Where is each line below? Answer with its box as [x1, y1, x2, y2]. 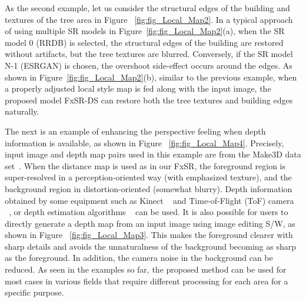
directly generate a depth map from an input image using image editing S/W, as [5, 217, 295, 229]
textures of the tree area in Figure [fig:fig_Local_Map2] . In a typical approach [5, 13, 293, 25]
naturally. [5, 105, 39, 118]
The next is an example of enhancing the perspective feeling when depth [5, 125, 266, 137]
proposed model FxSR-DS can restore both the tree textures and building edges [5, 93, 293, 106]
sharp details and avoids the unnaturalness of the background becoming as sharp [5, 240, 297, 252]
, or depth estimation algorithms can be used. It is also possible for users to [9, 206, 288, 218]
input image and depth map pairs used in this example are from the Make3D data [5, 148, 301, 160]
